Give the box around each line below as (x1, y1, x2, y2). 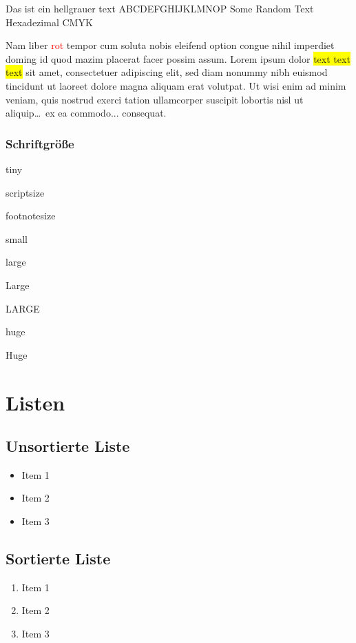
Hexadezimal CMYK (6, 14, 93, 29)
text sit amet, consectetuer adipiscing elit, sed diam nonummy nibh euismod (6, 65, 328, 79)
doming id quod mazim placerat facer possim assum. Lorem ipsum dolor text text (6, 51, 350, 66)
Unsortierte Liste (6, 435, 130, 457)
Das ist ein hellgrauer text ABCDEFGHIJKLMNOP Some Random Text (6, 1, 314, 15)
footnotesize (6, 208, 56, 223)
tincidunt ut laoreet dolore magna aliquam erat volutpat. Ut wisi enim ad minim (6, 78, 346, 92)
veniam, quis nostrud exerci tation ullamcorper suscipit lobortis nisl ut (6, 92, 304, 106)
